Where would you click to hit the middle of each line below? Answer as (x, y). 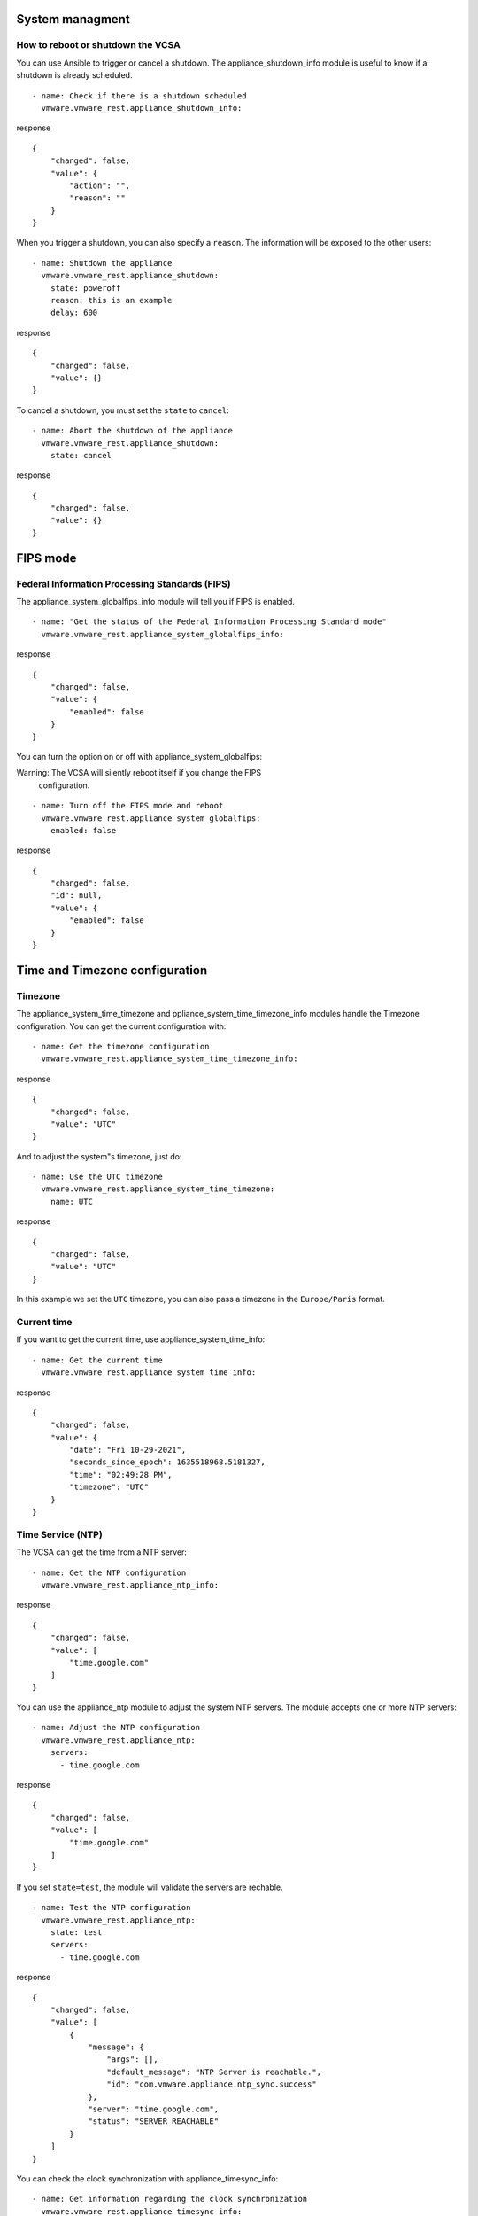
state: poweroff (85, 288)
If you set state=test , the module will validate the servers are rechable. (150, 1887)
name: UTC (71, 1202)
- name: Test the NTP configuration (112, 1908)
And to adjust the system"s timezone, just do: (99, 1156)
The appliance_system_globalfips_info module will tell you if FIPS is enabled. (156, 602)
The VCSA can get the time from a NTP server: (102, 1552)
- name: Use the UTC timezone (98, 1177)
